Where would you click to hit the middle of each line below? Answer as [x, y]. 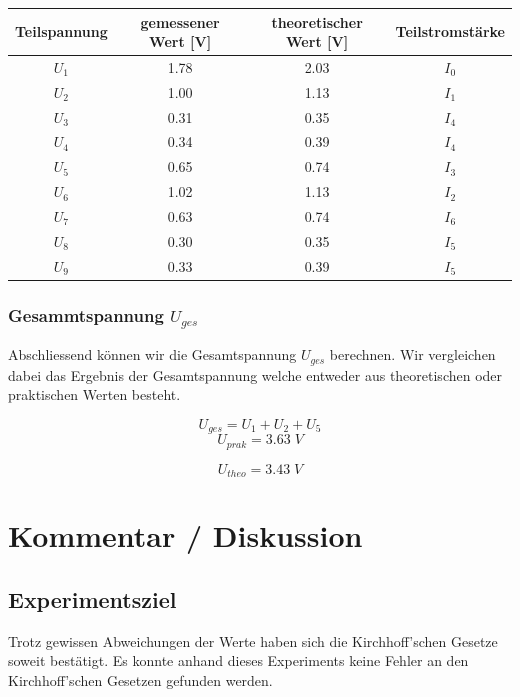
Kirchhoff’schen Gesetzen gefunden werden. [140, 679]
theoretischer [317, 21]
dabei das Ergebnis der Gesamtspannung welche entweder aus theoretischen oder [255, 374]
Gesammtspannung [86, 314]
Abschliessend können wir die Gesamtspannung [152, 354]
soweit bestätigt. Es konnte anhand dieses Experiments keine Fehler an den [238, 660]
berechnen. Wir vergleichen [412, 354]
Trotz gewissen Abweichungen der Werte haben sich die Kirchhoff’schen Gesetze [253, 640]
